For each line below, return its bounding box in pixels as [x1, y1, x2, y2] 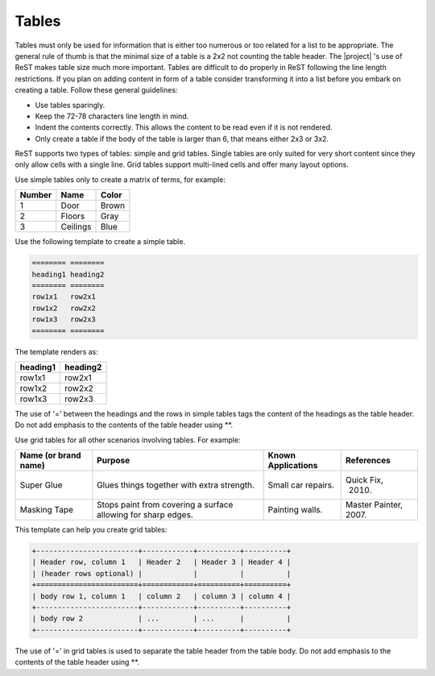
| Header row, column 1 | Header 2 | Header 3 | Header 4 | [31, 558, 292, 567]
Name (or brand [19, 450, 81, 461]
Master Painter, [345, 500, 403, 511]
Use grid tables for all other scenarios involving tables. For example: [14, 435, 241, 445]
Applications [267, 460, 318, 471]
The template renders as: [14, 346, 98, 356]
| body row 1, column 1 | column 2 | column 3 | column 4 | [31, 591, 292, 600]
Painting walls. [267, 504, 323, 516]
